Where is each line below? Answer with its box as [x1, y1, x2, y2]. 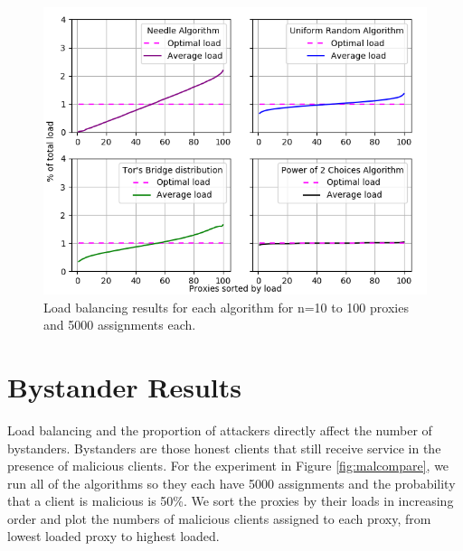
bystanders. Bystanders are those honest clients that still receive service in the [7, 438, 441, 457]
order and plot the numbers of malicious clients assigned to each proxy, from [7, 509, 431, 528]
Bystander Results [7, 368, 242, 405]
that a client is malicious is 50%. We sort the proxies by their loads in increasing [7, 491, 454, 510]
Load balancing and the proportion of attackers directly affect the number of [7, 420, 432, 439]
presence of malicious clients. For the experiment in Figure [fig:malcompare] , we [7, 456, 449, 475]
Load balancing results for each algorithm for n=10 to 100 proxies [43, 297, 409, 316]
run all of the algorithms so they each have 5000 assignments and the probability [7, 473, 456, 492]
